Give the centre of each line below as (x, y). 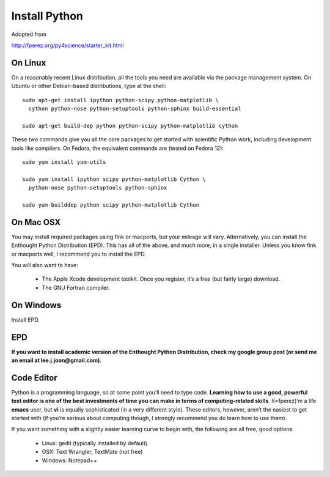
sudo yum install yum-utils (64, 162)
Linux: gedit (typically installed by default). (95, 443)
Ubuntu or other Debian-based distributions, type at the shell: (89, 86)
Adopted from (29, 34)
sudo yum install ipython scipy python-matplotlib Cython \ (114, 179)
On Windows (36, 305)
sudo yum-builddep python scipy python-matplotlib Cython (111, 205)
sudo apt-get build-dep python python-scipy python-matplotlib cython (130, 126)
